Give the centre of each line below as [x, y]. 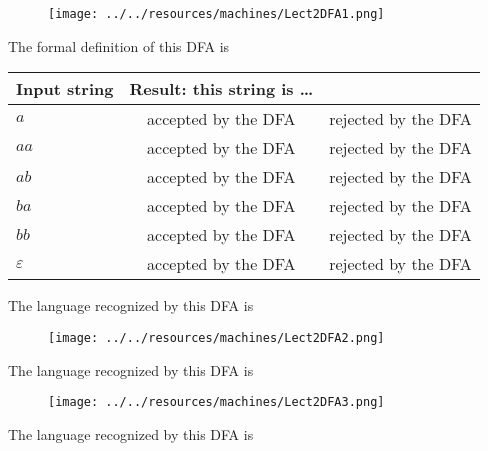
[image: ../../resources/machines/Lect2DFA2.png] [216, 337]
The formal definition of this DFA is [119, 45]
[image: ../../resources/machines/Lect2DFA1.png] [216, 14]
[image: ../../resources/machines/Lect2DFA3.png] [216, 402]
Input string [65, 89]
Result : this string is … [221, 89]
